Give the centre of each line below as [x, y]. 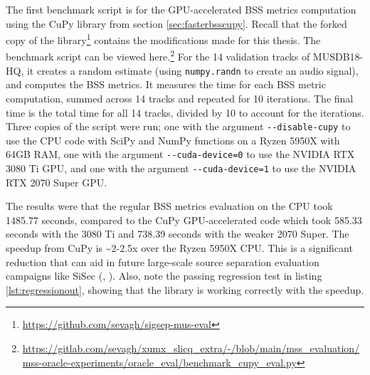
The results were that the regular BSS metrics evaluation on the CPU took [169, 206]
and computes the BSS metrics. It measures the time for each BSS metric [166, 84]
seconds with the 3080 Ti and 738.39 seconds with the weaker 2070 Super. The [178, 234]
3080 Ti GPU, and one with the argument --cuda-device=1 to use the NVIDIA [181, 168]
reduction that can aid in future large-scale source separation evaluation [163, 262]
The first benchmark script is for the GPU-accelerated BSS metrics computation [181, 9]
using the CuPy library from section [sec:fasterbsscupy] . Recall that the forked [176, 23]
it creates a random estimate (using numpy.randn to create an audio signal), [192, 70]
